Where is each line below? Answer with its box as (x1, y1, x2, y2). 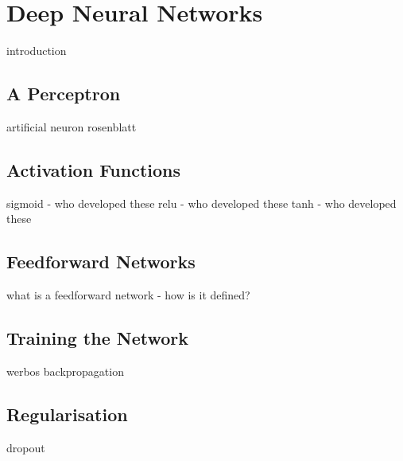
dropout (6, 439, 45, 455)
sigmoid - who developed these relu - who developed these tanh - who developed (6, 194, 397, 211)
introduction (6, 42, 67, 59)
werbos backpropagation (6, 362, 124, 379)
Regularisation (6, 401, 128, 426)
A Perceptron (6, 81, 121, 106)
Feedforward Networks (6, 249, 196, 274)
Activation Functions (6, 157, 181, 182)
